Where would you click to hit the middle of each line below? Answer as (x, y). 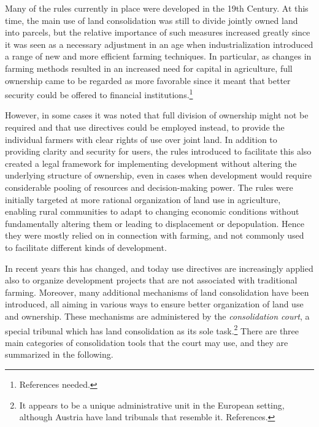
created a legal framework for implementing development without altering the (151, 163)
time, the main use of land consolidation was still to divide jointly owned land (152, 20)
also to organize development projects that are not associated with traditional (151, 280)
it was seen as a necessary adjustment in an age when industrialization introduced (159, 44)
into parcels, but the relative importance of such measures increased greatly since (158, 32)
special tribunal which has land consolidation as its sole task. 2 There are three (152, 329)
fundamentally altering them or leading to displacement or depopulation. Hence (155, 223)
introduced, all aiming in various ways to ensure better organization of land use (154, 304)
